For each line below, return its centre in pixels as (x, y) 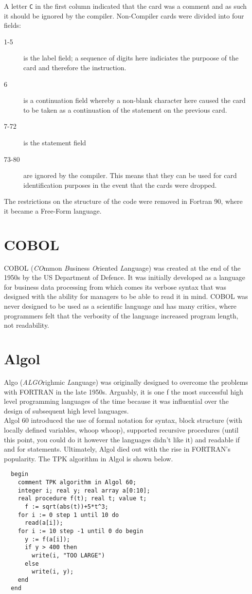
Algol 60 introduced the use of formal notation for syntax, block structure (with (123, 420)
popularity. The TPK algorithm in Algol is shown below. (89, 458)
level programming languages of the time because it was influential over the (116, 401)
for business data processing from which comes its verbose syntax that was (115, 287)
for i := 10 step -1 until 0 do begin (81, 531)
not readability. (27, 325)
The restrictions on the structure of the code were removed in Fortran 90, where (123, 201)
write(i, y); (53, 572)
